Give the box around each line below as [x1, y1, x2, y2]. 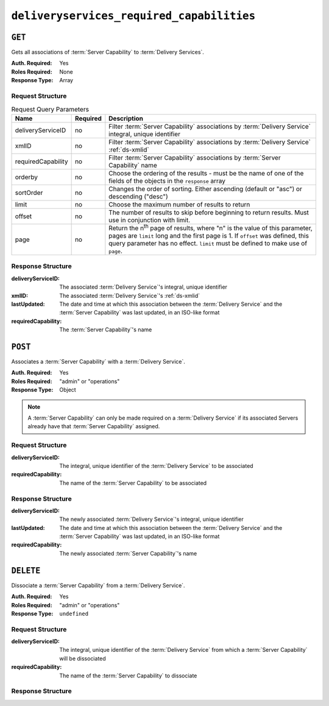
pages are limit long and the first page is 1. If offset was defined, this [108, 231, 309, 240]
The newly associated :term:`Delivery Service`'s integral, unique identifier [59, 515, 244, 523]
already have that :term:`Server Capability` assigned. [27, 423, 160, 430]
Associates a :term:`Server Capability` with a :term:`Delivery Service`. [11, 358, 186, 365]
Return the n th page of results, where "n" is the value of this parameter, [108, 222, 313, 233]
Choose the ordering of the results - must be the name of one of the [108, 169, 304, 177]
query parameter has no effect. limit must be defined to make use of [108, 239, 308, 248]
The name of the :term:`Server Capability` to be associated [59, 479, 207, 487]
